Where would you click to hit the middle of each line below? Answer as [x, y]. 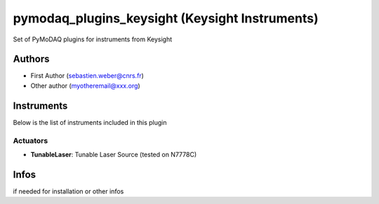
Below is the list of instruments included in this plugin [90, 122]
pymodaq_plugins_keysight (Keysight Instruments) [166, 18]
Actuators [31, 140]
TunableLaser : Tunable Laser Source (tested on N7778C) [114, 154]
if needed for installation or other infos [68, 191]
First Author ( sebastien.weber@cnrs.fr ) [87, 76]
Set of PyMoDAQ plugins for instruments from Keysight [93, 39]
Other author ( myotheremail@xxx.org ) [85, 86]
